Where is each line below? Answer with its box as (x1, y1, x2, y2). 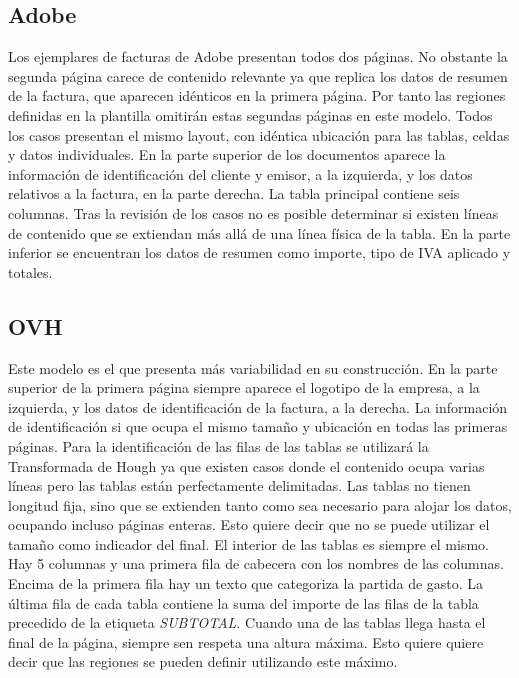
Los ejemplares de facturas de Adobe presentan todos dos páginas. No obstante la (8, 46, 508, 67)
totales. (8, 261, 53, 282)
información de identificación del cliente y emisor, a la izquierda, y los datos (8, 163, 473, 184)
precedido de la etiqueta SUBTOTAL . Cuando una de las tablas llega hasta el (8, 612, 486, 633)
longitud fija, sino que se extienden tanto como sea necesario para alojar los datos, (8, 494, 512, 515)
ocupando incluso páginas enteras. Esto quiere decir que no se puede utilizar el (8, 514, 490, 535)
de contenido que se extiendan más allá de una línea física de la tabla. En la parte (8, 222, 511, 243)
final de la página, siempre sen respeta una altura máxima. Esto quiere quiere (8, 631, 484, 652)
